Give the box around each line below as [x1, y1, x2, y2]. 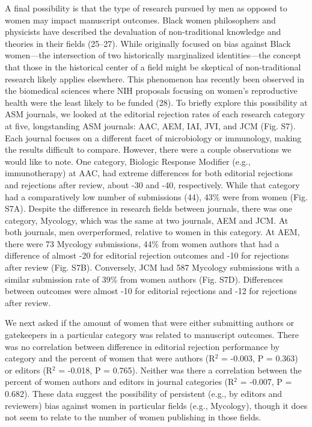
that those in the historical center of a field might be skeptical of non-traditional [5, 60, 301, 73]
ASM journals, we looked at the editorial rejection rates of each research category [5, 108, 305, 120]
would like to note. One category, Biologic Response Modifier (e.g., [5, 155, 251, 167]
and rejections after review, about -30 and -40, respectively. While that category [5, 178, 300, 191]
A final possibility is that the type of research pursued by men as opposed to [5, 2, 287, 14]
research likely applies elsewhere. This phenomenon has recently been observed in [5, 72, 305, 85]
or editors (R [5, 363, 52, 376]
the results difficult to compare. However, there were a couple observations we [5, 143, 292, 156]
